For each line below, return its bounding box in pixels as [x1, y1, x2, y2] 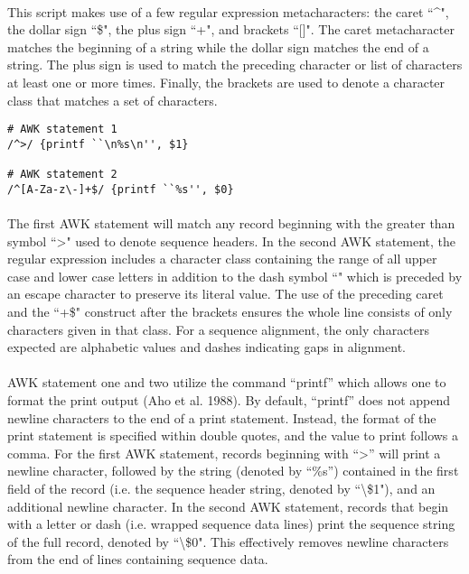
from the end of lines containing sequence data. [7, 550, 268, 569]
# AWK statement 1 [7, 123, 117, 136]
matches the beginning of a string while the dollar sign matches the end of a [7, 37, 429, 56]
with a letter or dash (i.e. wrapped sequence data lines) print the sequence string [7, 514, 455, 533]
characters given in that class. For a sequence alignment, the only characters [7, 319, 430, 338]
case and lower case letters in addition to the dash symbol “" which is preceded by [7, 266, 463, 285]
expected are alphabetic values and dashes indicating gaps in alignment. [7, 338, 406, 356]
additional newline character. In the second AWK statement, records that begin [7, 496, 449, 515]
